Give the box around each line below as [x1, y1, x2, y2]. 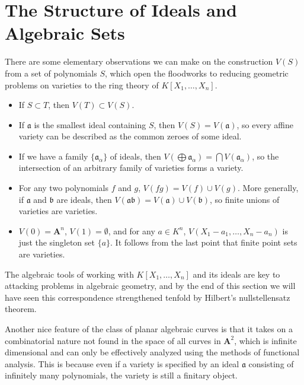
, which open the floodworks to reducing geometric [105, 66, 289, 79]
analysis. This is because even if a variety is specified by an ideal [5, 357, 239, 370]
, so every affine [236, 118, 293, 131]
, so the [252, 149, 279, 162]
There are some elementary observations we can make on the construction [5, 55, 273, 68]
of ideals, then [110, 149, 161, 162]
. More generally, [237, 182, 299, 194]
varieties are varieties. [18, 205, 98, 217]
